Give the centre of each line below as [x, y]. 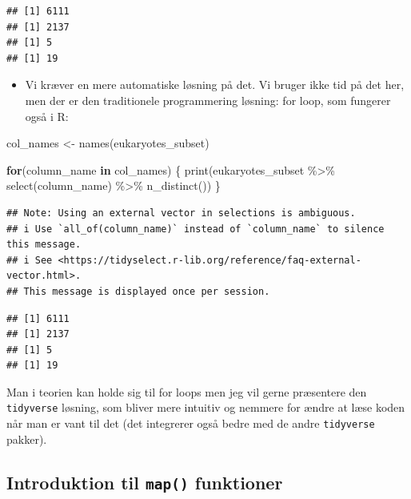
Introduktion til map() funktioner [145, 482]
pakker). [27, 439]
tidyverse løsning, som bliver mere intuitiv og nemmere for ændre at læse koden [206, 407]
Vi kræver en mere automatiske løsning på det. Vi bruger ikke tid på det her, [215, 85]
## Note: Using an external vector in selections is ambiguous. [181, 213]
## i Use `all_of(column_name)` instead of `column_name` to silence [196, 229]
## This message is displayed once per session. [138, 291]
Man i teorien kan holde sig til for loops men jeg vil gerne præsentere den [187, 391]
